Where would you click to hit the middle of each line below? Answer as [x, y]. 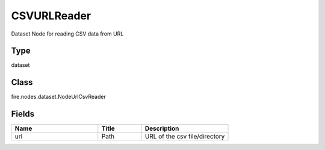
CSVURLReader [51, 16]
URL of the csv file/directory [185, 137]
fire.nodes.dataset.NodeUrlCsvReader [59, 97]
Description [162, 128]
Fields [23, 114]
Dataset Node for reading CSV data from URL [67, 34]
